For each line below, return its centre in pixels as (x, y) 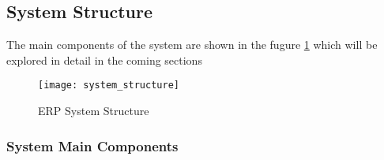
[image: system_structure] (109, 86)
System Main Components (92, 145)
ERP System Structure (94, 111)
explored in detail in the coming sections (104, 60)
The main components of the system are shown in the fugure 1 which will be (192, 45)
